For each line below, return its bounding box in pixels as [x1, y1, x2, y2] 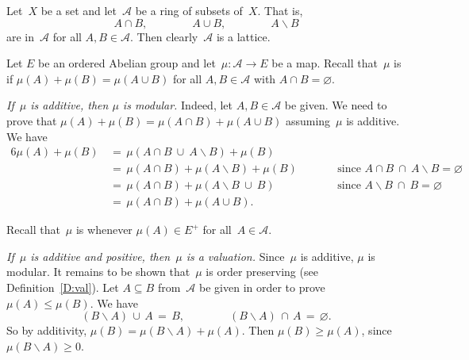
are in [6, 28, 35, 44]
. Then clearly [130, 28, 198, 44]
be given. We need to [284, 97, 387, 113]
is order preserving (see [206, 263, 318, 280]
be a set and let [40, 2, 117, 18]
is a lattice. [216, 28, 271, 44]
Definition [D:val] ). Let [6, 279, 119, 296]
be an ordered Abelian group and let [38, 55, 216, 71]
